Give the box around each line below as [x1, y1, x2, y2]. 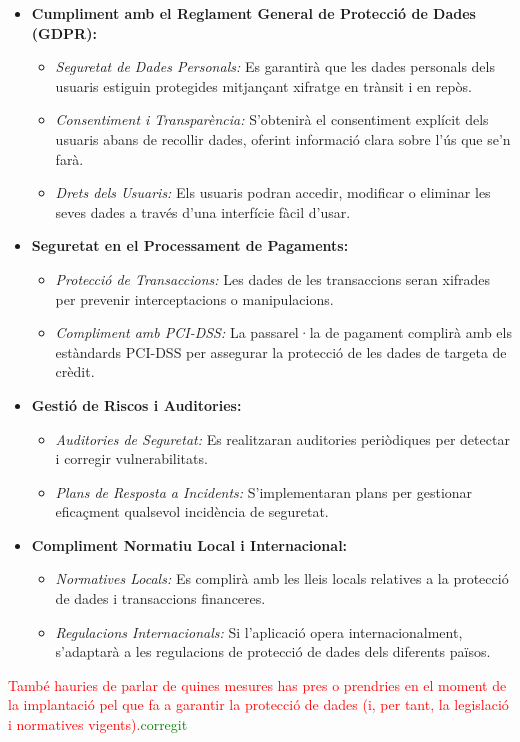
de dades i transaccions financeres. [55, 588, 266, 609]
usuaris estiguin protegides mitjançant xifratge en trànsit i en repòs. [55, 75, 472, 96]
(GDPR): [31, 22, 97, 43]
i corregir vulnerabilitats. [55, 448, 208, 469]
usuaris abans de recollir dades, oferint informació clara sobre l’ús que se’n [55, 128, 511, 149]
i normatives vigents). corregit [8, 714, 188, 735]
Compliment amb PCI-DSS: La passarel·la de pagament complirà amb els [55, 322, 512, 343]
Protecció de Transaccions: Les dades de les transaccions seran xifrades [55, 268, 491, 289]
